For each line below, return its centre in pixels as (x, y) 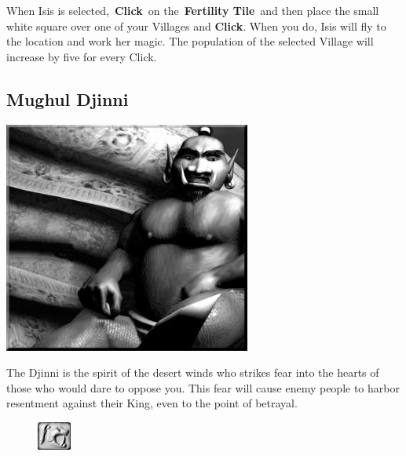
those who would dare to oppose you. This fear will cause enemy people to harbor (203, 387)
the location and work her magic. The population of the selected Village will (190, 41)
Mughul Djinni (68, 98)
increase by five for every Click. (82, 56)
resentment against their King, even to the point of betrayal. (152, 403)
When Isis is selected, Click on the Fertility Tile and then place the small (193, 10)
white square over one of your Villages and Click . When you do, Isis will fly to (196, 26)
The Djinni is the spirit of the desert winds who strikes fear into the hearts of (193, 372)
